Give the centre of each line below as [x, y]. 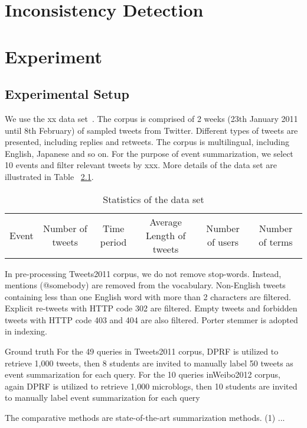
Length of [166, 235]
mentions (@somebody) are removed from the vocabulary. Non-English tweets [145, 285]
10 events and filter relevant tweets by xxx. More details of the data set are [141, 165]
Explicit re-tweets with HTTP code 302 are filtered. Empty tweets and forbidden [151, 308]
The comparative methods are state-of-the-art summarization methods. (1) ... [145, 418]
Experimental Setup [67, 94]
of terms [276, 242]
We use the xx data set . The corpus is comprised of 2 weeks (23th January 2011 [151, 118]
